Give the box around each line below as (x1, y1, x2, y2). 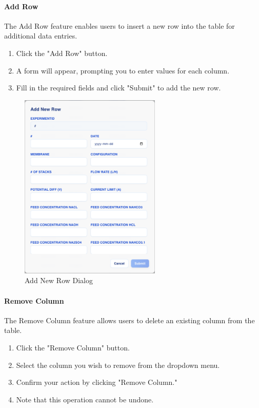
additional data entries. (4, 30, 77, 41)
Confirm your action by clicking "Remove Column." (16, 377, 177, 387)
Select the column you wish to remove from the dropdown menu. (16, 359, 220, 370)
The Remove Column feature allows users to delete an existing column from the (4, 314, 255, 325)
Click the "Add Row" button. (16, 47, 108, 58)
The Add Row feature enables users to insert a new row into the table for (4, 20, 235, 31)
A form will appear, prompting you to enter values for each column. (16, 65, 230, 76)
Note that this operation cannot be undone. (16, 394, 154, 404)
